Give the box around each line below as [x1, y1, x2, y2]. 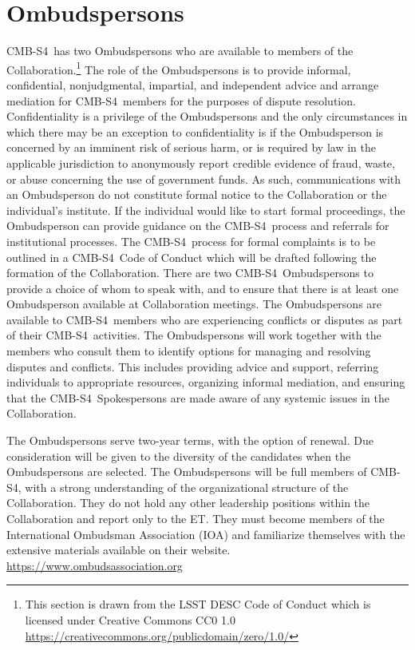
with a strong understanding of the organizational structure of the [25, 478, 349, 495]
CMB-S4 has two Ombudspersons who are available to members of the [6, 42, 354, 59]
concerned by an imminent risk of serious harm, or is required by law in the [6, 139, 376, 156]
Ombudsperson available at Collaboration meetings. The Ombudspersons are [6, 295, 382, 312]
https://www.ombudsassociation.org [6, 557, 183, 573]
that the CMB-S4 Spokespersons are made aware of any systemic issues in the [6, 389, 389, 406]
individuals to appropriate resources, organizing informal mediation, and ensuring [6, 374, 405, 390]
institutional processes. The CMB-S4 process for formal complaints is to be [6, 232, 376, 249]
